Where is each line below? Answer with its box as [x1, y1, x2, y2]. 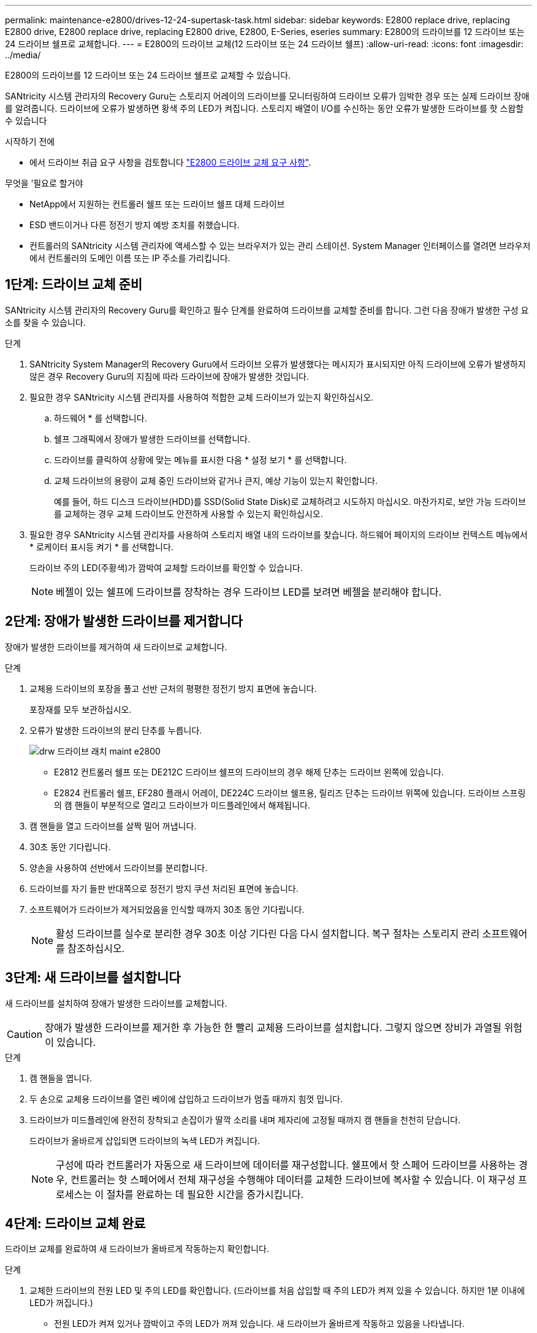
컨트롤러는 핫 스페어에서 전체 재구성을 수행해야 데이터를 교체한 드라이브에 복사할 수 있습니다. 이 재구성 [70, 1173, 516, 1186]
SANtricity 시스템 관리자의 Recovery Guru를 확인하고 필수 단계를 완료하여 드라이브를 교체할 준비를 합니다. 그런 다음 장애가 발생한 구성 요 [5, 304, 529, 315]
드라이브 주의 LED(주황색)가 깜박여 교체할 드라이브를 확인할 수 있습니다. [29, 562, 303, 573]
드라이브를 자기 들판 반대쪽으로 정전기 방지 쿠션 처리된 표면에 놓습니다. [29, 883, 299, 894]
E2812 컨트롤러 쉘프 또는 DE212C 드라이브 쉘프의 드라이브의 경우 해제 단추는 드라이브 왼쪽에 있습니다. [54, 766, 444, 777]
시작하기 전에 [5, 136, 55, 147]
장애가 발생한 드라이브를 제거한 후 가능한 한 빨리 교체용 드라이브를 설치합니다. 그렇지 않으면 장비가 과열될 [45, 1021, 502, 1034]
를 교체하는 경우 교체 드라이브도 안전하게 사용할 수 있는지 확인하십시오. [54, 508, 323, 519]
